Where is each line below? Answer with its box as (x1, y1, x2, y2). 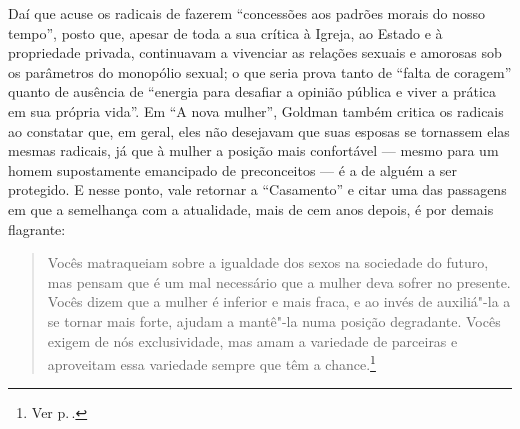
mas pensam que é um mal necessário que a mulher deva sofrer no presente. (47, 271, 511, 292)
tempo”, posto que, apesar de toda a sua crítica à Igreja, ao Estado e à (8, 22, 443, 43)
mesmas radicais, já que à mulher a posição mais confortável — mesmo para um (8, 140, 499, 161)
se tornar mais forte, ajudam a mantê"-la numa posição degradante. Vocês (47, 310, 501, 331)
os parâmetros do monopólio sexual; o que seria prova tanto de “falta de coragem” (8, 61, 512, 82)
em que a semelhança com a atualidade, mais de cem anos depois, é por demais (8, 198, 494, 219)
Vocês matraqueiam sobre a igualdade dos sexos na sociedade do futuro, (47, 252, 489, 273)
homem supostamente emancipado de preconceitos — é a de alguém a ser (8, 159, 458, 180)
